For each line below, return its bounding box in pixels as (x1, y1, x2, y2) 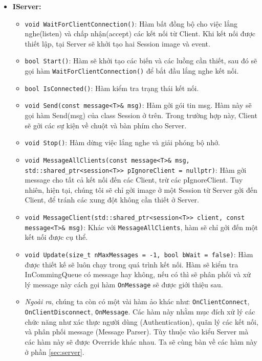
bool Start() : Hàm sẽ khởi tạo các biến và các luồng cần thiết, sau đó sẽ (25, 55, 257, 66)
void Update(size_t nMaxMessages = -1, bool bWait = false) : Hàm (25, 249, 253, 259)
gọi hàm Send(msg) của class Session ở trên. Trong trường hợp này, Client (25, 110, 257, 121)
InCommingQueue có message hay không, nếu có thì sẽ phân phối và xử (25, 269, 251, 280)
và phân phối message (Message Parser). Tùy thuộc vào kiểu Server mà (25, 326, 249, 337)
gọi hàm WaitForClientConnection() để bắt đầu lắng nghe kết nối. (25, 65, 239, 76)
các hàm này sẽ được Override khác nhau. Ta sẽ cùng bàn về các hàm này (25, 336, 257, 347)
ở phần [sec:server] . (25, 346, 84, 357)
